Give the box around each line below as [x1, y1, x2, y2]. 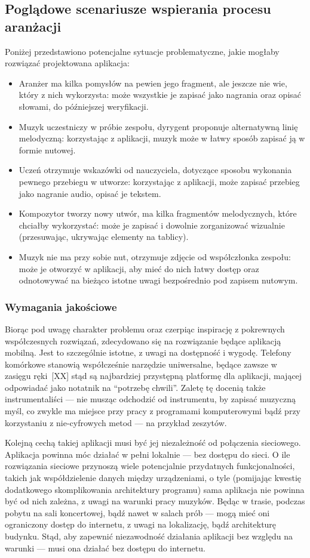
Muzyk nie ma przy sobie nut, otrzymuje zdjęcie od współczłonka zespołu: [19, 250, 291, 263]
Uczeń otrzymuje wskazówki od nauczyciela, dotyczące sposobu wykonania [19, 164, 292, 176]
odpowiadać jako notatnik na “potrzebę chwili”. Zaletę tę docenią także [5, 381, 266, 393]
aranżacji [5, 17, 62, 35]
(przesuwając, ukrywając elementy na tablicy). [19, 230, 189, 243]
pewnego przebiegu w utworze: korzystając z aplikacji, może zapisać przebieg [19, 175, 300, 187]
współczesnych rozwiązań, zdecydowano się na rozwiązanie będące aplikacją [5, 334, 281, 347]
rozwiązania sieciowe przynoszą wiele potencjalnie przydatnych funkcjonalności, [5, 460, 295, 472]
